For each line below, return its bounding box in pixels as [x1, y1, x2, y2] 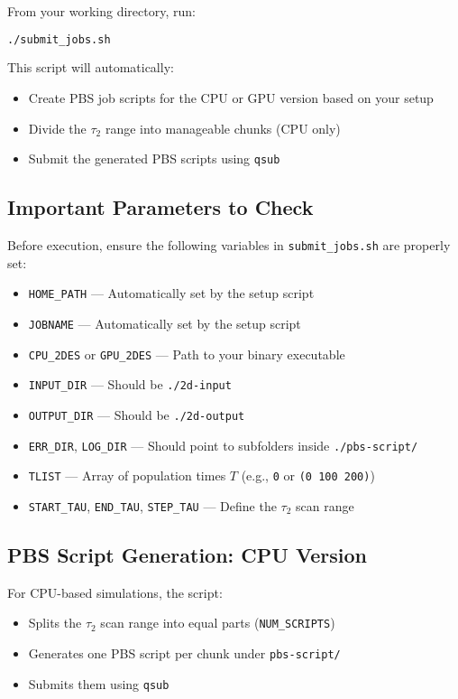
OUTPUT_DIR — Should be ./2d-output [28, 405, 245, 424]
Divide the [28, 118, 87, 137]
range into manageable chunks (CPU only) [105, 118, 341, 137]
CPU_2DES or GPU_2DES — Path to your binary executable [28, 344, 345, 363]
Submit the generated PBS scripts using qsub [28, 149, 280, 168]
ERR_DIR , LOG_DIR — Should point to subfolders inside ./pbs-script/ [28, 435, 418, 454]
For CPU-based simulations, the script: [7, 582, 223, 601]
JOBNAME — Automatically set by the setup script [28, 314, 301, 333]
